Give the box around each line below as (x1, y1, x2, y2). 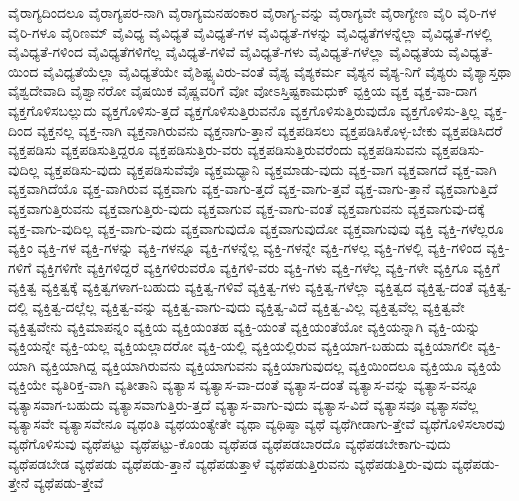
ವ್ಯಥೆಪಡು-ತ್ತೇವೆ (33, 472, 104, 493)
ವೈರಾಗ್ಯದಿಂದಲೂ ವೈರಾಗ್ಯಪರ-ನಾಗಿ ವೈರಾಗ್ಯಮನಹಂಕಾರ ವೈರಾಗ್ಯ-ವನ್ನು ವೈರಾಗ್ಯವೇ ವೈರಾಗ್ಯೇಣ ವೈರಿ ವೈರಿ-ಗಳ (8, 2, 497, 22)
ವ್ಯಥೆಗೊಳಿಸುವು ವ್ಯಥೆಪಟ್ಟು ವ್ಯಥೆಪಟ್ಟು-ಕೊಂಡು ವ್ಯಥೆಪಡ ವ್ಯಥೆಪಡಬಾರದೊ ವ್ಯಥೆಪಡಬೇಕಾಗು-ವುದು (8, 433, 451, 454)
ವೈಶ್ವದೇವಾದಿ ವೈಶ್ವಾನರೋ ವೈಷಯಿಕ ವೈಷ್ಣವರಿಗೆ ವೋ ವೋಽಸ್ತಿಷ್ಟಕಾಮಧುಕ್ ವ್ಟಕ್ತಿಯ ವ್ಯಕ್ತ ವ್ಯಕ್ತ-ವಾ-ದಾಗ (8, 80, 477, 101)
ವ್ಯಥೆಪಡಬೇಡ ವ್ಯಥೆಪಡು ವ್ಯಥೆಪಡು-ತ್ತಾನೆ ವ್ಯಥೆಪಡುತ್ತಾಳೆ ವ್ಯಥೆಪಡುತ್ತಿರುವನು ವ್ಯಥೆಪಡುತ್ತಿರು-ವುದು (8, 452, 448, 473)
